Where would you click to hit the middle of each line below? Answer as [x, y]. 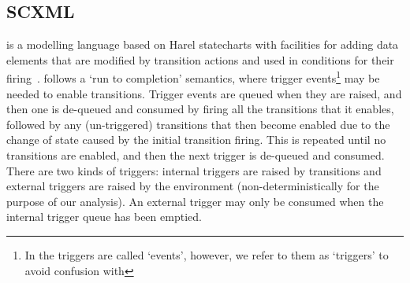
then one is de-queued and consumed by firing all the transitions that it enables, [200, 109]
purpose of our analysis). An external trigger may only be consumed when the [195, 201]
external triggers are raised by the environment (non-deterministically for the [193, 186]
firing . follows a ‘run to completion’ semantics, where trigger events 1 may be [193, 77]
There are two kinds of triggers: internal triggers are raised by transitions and [194, 170]
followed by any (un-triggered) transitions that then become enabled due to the [198, 124]
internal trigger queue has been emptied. [104, 217]
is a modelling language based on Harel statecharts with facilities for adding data [203, 44]
